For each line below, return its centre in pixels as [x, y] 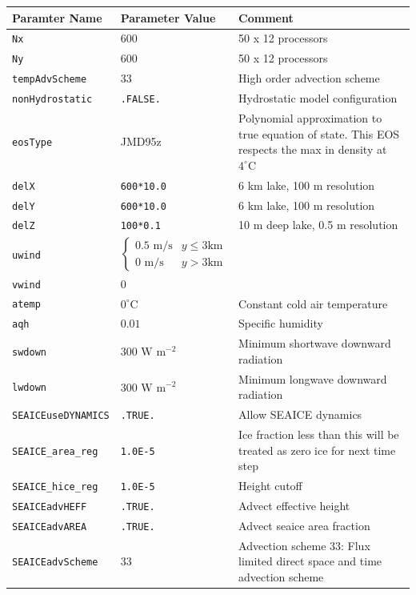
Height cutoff [270, 486]
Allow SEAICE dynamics [300, 414]
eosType [32, 143]
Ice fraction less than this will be [319, 434]
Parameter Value [168, 17]
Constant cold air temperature [313, 303]
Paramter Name [57, 17]
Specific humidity [281, 323]
